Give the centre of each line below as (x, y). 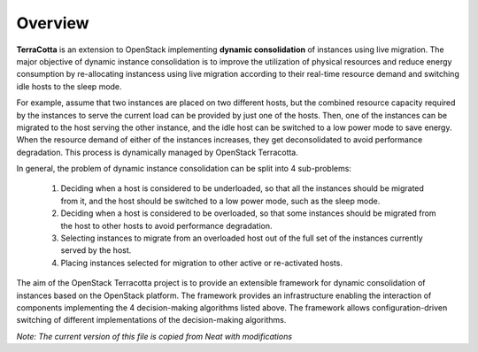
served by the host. (96, 250)
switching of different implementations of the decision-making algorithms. (151, 320)
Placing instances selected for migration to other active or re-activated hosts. (201, 263)
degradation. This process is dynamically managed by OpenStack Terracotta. (157, 152)
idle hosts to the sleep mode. (69, 86)
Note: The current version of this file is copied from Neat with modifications (154, 336)
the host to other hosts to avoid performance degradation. (167, 226)
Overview (53, 23)
